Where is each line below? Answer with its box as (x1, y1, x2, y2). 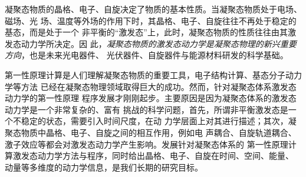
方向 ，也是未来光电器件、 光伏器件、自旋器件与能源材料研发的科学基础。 (5, 49, 288, 61)
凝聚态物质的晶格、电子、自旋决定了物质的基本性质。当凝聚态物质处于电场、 (5, 3, 302, 15)
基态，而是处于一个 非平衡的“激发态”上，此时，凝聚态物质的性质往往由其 (5, 26, 288, 38)
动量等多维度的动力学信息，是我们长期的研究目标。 (5, 161, 203, 173)
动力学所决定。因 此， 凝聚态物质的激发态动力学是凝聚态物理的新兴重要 (21, 37, 297, 49)
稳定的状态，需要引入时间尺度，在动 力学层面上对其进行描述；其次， (21, 115, 288, 127)
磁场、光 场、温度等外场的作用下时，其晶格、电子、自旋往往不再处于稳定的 (5, 14, 297, 26)
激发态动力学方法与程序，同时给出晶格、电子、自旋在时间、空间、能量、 (12, 149, 294, 162)
